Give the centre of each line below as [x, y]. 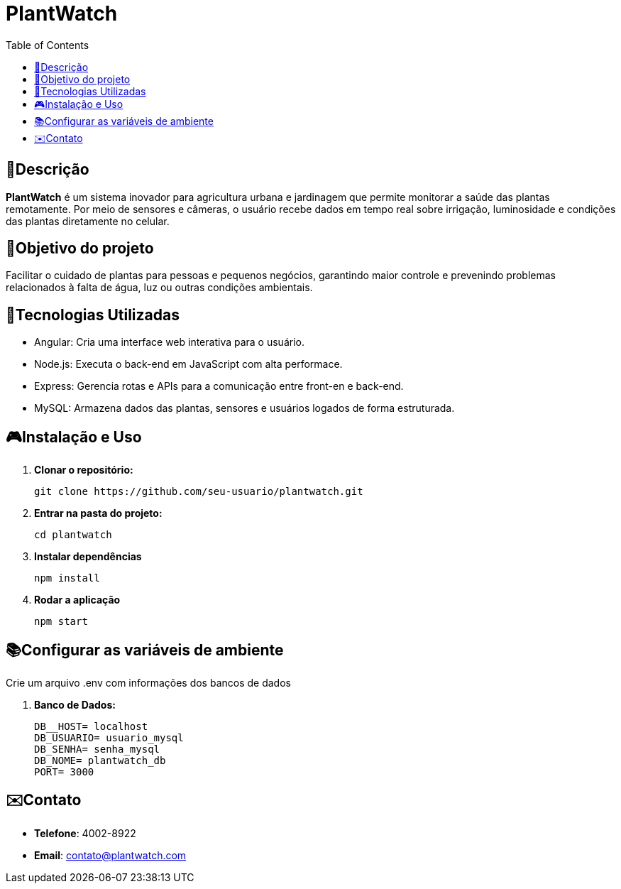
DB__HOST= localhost [91, 726]
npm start [61, 622]
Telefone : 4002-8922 [85, 833]
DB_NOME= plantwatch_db [100, 760]
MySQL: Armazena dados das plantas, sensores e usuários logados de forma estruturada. [244, 408]
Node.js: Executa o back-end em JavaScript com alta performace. [188, 364]
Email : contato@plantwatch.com [110, 855]
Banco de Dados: [75, 704]
